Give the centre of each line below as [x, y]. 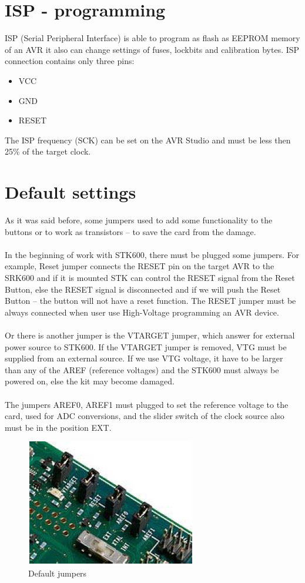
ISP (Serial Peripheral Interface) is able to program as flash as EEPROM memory [152, 38]
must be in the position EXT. [58, 427]
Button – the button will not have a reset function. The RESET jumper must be [150, 301]
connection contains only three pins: [70, 61]
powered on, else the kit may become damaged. [90, 381]
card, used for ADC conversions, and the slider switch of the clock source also [145, 416]
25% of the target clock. [48, 151]
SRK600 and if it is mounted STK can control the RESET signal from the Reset [150, 277]
